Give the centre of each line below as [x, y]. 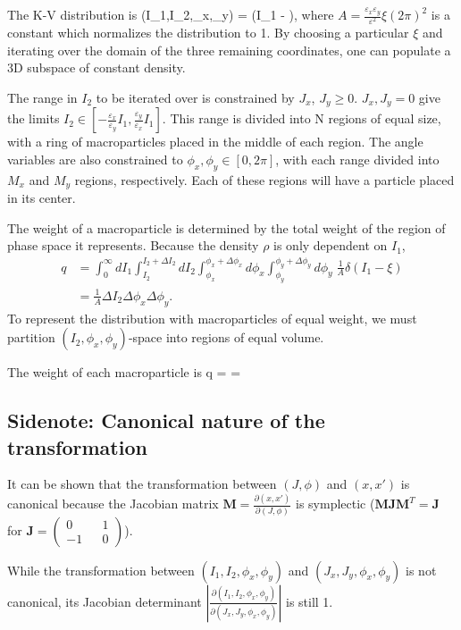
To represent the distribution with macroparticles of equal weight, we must [212, 318]
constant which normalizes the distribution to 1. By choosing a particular [208, 33]
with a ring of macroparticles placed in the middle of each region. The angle [215, 142]
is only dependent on [331, 245]
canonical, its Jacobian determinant [105, 601]
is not [421, 570]
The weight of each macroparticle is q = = [124, 372]
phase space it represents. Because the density [133, 245]
